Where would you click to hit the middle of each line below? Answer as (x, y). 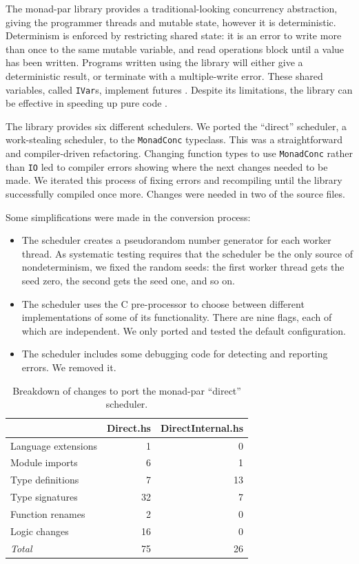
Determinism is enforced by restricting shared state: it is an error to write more (174, 35)
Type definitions (45, 480)
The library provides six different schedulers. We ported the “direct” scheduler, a (176, 126)
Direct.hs (129, 427)
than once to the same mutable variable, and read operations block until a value (175, 49)
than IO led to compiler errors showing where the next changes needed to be (167, 166)
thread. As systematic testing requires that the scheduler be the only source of (187, 253)
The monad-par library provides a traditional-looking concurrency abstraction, (172, 8)
